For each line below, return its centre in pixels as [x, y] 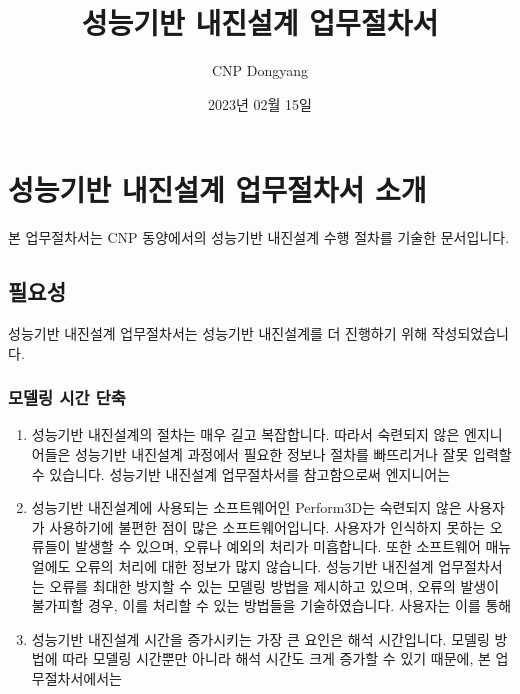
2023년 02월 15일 [260, 103]
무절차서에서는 [76, 677]
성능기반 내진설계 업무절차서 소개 [217, 189]
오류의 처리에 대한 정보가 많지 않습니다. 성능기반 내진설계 [254, 566]
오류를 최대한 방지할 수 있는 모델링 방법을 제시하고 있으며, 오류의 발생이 [274, 585]
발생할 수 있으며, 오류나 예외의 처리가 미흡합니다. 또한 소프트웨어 [278, 546]
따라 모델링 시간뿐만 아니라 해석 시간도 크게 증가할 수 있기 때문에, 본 [276, 658]
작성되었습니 [470, 333]
